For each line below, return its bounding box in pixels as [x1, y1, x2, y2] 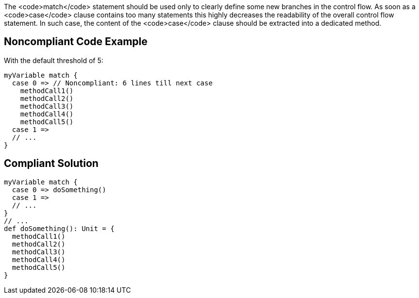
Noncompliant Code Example [4, 35, 148, 48]
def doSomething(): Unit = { [4, 224, 115, 232]
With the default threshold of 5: [4, 56, 103, 65]
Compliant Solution [4, 157, 99, 170]
